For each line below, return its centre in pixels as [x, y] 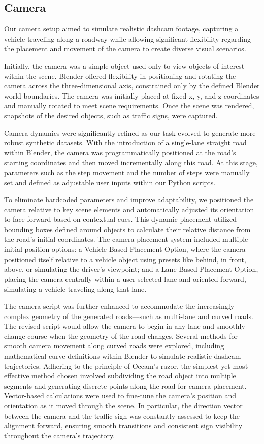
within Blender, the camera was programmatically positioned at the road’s [120, 152]
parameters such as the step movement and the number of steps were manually [127, 172]
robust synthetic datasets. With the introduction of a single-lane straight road [125, 142]
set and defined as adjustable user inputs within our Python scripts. [110, 182]
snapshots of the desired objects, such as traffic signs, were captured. [111, 115]
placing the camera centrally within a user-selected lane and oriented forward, [125, 279]
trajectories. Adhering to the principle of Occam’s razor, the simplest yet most [126, 366]
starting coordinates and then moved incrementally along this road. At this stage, [131, 162]
